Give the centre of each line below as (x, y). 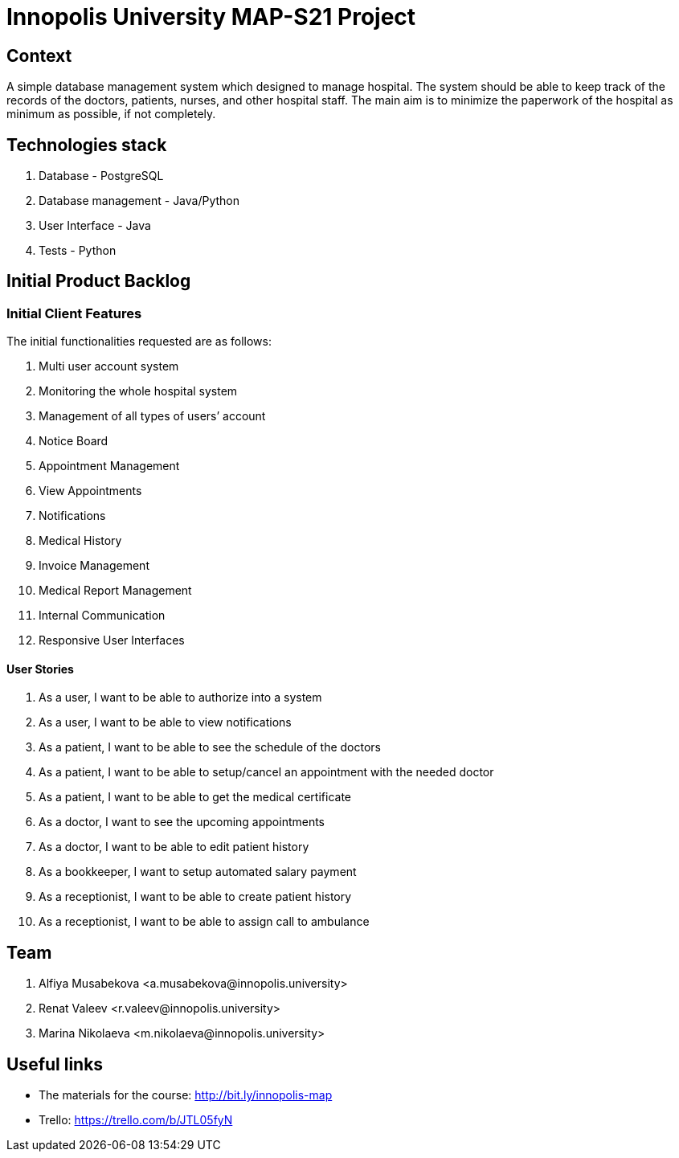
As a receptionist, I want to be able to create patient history (195, 897)
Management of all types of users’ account (152, 416)
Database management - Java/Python (139, 201)
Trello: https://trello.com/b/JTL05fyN (136, 1120)
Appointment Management (109, 466)
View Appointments (90, 491)
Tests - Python (78, 251)
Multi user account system (109, 366)
